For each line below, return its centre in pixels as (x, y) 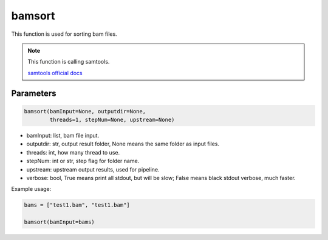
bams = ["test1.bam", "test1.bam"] (77, 205)
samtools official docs (55, 73)
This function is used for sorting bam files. (64, 34)
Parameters (34, 93)
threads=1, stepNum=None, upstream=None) (112, 120)
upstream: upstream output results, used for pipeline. (93, 169)
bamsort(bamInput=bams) (60, 222)
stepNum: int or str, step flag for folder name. (83, 161)
